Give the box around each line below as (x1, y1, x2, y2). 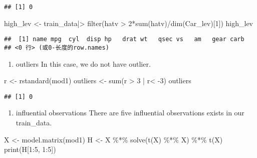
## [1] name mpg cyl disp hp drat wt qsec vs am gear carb (4, 36, 244, 43)
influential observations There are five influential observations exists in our (16, 107, 244, 118)
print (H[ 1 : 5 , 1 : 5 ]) (4, 144, 56, 154)
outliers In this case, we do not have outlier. (16, 58, 151, 69)
